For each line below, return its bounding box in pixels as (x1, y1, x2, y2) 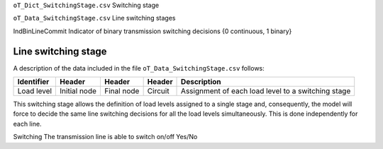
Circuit (147, 86, 170, 96)
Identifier (17, 77, 50, 87)
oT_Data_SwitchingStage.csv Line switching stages (13, 14, 176, 23)
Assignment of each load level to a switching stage (181, 86, 351, 96)
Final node (104, 86, 140, 96)
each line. (13, 119, 42, 128)
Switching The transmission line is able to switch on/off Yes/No (13, 133, 198, 141)
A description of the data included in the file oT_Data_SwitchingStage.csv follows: (13, 64, 265, 72)
